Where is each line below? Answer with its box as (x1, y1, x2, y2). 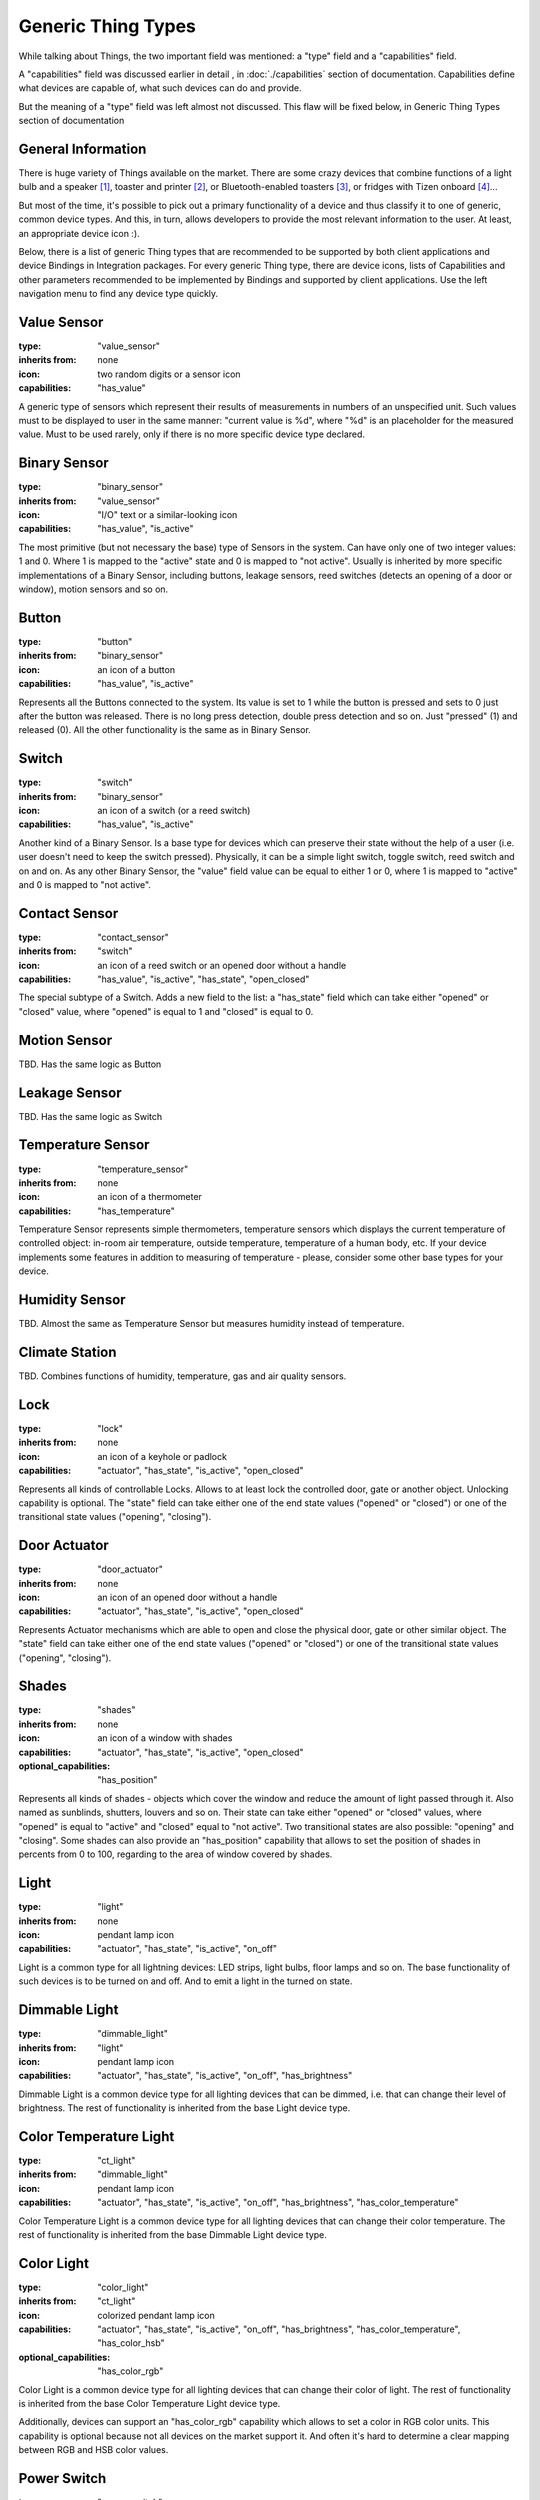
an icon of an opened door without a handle (97, 1591, 278, 1603)
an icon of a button (97, 663, 175, 675)
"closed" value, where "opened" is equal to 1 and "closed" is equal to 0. (18, 1005, 314, 1017)
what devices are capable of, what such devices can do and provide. (18, 82, 302, 94)
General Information (18, 140, 147, 157)
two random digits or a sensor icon (97, 368, 241, 380)
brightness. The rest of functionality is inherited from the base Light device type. (18, 2102, 351, 2114)
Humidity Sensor (18, 1291, 126, 1309)
